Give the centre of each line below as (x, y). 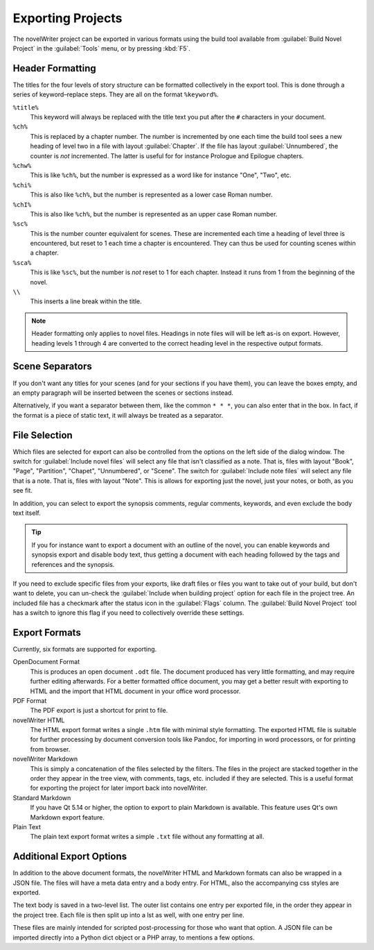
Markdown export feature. (68, 817)
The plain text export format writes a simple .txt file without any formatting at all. (147, 837)
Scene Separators (53, 367)
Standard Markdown (42, 797)
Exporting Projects (68, 18)
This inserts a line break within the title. (86, 301)
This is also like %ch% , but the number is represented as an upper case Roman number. (154, 214)
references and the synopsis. (73, 564)
